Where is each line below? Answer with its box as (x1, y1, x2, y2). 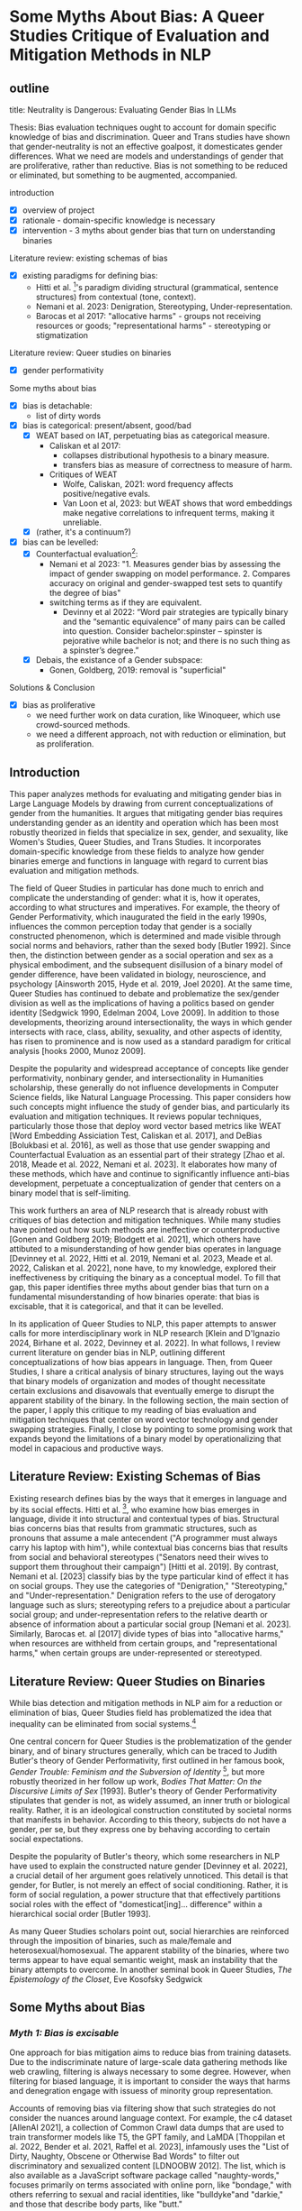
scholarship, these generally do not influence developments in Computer (9, 1082, 280, 1093)
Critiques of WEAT (49, 469, 118, 480)
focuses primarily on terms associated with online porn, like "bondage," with (9, 2179, 292, 2190)
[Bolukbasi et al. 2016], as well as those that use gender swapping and (9, 1139, 271, 1151)
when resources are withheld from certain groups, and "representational (9, 1638, 278, 1649)
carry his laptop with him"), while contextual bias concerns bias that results (9, 1542, 289, 1553)
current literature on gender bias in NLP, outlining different (9, 1346, 226, 1358)
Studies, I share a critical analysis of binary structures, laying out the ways (9, 1366, 285, 1377)
